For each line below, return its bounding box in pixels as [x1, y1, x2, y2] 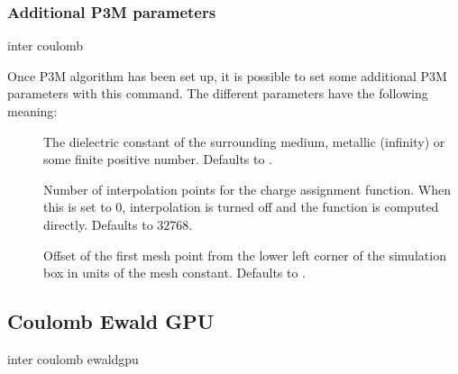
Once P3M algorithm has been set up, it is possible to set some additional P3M [7, 66, 447, 85]
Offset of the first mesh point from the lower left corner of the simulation [43, 245, 446, 264]
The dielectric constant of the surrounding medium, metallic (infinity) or [43, 132, 445, 151]
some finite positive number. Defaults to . [43, 150, 273, 169]
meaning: [7, 102, 58, 120]
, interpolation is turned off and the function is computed [122, 197, 439, 216]
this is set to [43, 197, 112, 216]
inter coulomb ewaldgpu [7, 349, 139, 368]
